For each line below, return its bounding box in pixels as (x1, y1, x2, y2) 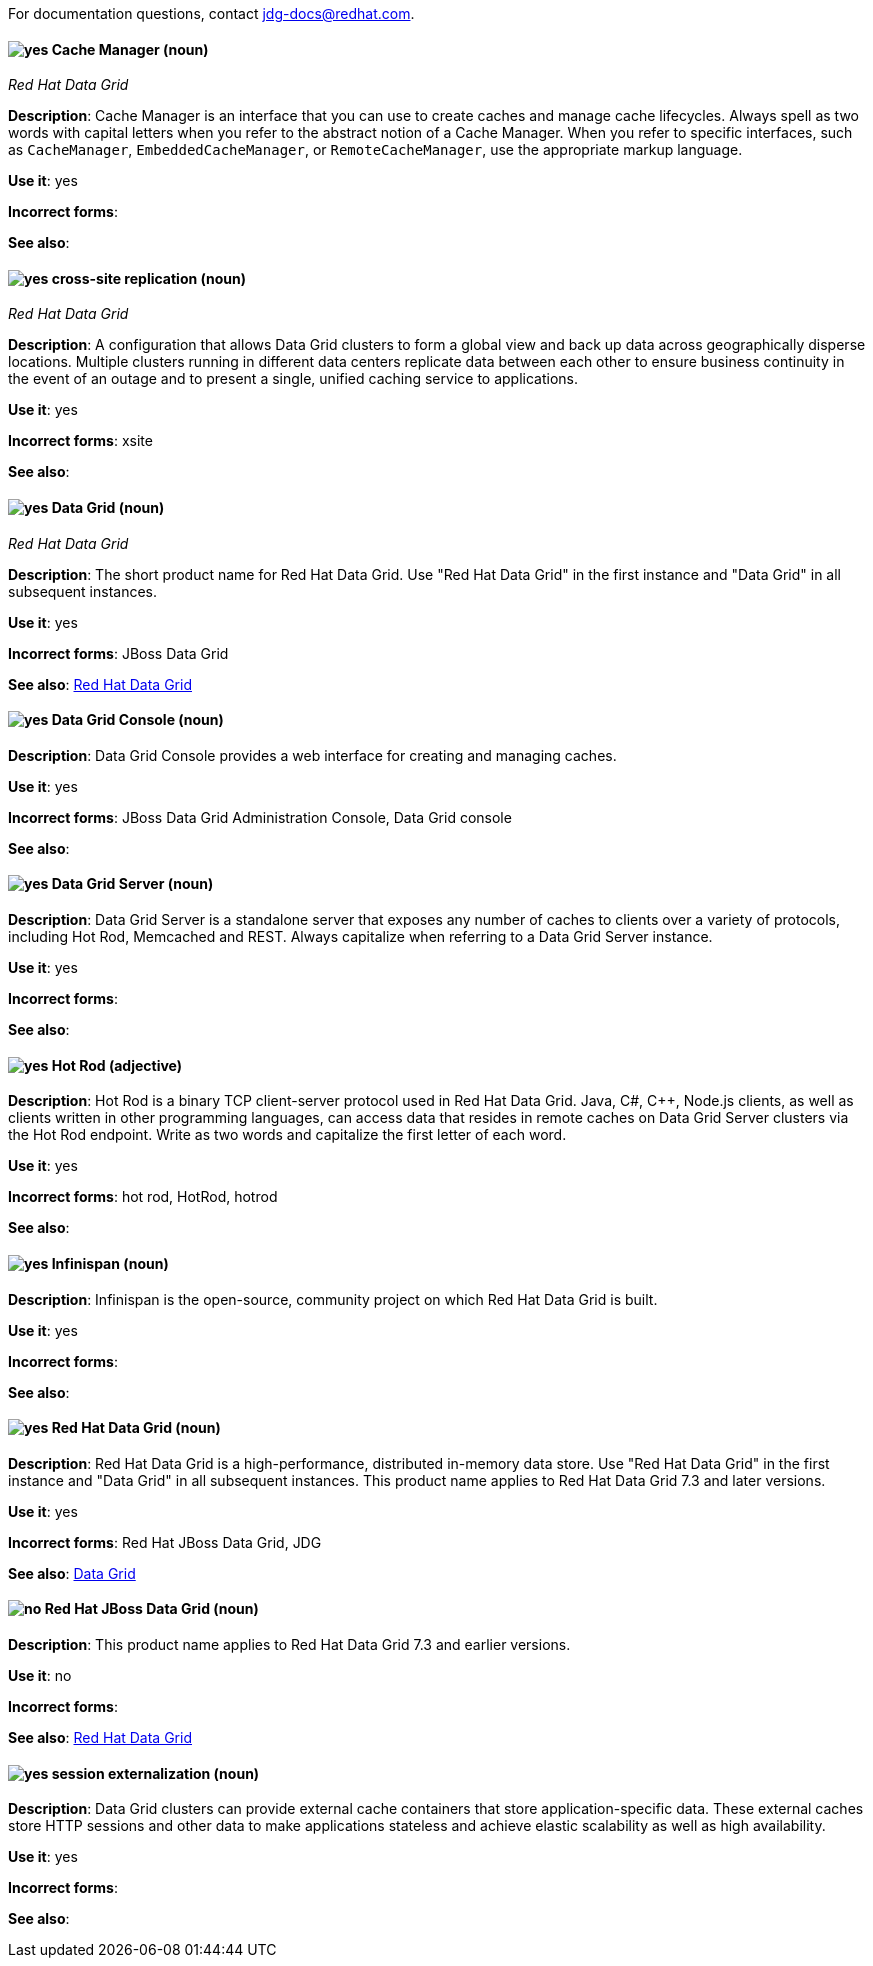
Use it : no (8, 1666, 72, 1684)
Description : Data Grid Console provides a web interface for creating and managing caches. (8, 746, 617, 764)
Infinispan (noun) (51, 1254, 169, 1272)
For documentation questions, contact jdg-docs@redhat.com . (8, 5, 415, 22)
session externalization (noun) (51, 1764, 260, 1782)
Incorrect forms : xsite (8, 432, 153, 450)
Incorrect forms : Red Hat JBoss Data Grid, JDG (8, 1533, 322, 1551)
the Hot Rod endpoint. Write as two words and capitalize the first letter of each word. (8, 1126, 567, 1144)
